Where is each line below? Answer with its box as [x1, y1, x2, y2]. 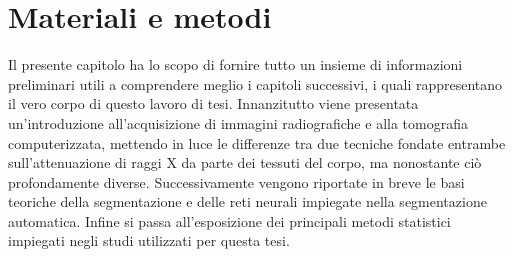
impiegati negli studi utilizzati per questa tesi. [8, 230, 290, 251]
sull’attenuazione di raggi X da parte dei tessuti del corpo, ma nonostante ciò [8, 152, 482, 173]
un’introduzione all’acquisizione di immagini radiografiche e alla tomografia [8, 112, 468, 133]
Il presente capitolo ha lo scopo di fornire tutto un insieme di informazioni [8, 54, 463, 75]
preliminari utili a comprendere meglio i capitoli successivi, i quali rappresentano [8, 73, 503, 94]
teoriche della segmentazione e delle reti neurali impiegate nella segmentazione [8, 191, 487, 212]
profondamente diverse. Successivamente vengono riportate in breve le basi [8, 171, 465, 192]
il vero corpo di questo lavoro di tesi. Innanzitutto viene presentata [8, 93, 419, 114]
